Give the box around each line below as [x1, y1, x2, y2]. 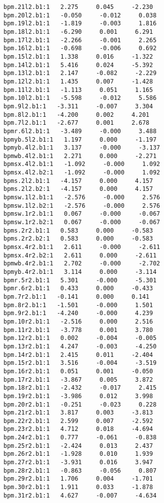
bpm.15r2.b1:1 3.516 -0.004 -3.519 [3, 359, 157, 367]
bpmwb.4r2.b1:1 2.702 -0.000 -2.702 [3, 260, 160, 267]
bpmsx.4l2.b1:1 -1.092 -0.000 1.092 [3, 161, 160, 168]
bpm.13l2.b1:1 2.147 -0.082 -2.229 [3, 70, 157, 77]
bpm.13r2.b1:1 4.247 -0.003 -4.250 [3, 342, 157, 350]
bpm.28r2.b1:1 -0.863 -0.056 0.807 [3, 467, 157, 474]
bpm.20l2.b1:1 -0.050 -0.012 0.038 [3, 11, 157, 19]
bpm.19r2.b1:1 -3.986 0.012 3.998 [3, 392, 153, 400]
